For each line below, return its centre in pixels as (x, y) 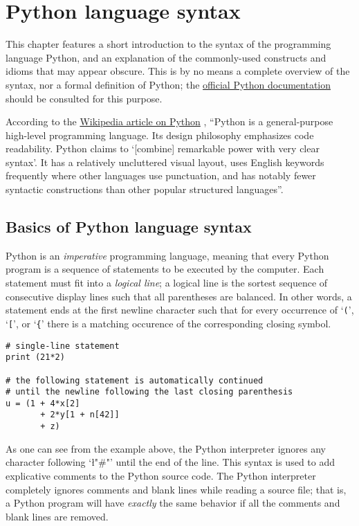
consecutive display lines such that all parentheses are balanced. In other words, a (179, 296)
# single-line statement (63, 346)
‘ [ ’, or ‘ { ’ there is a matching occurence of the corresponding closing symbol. (168, 323)
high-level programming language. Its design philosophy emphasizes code (160, 135)
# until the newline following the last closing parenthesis (149, 392)
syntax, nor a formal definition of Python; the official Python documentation (168, 84)
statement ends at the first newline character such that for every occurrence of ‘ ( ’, (180, 310)
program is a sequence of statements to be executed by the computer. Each (165, 269)
